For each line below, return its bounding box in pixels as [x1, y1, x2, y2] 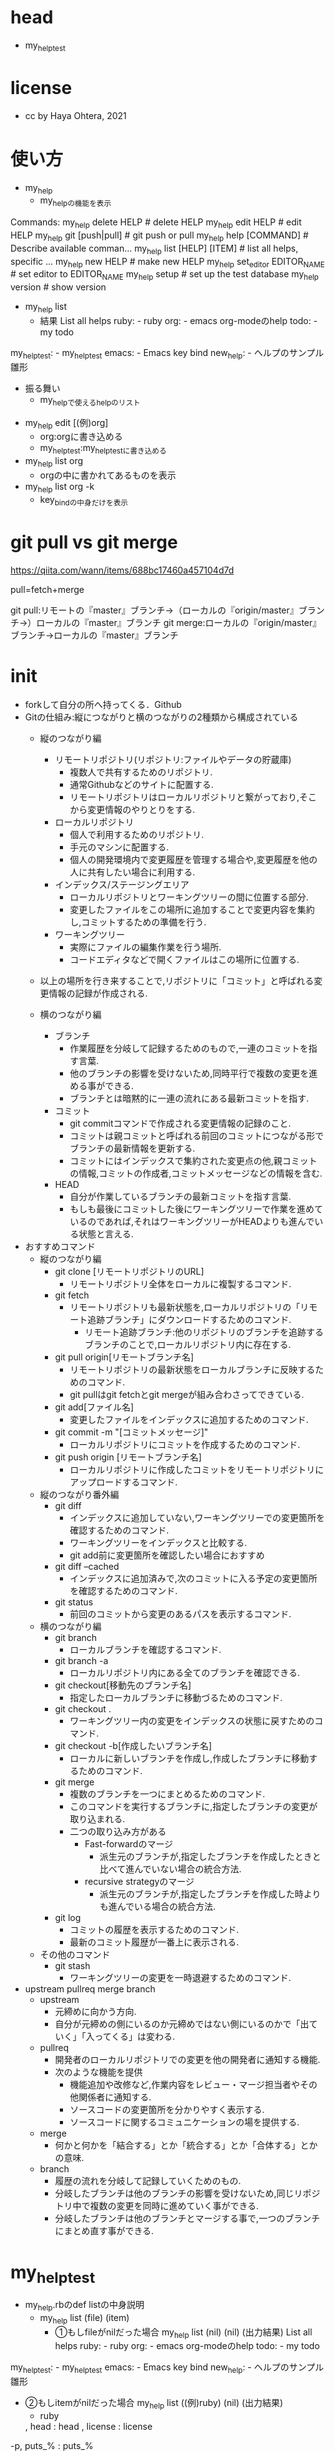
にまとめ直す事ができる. [54, 2225, 155, 2237]
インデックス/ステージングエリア [54, 879, 190, 891]
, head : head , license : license [24, 2420, 153, 2432]
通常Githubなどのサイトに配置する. [69, 779, 214, 791]
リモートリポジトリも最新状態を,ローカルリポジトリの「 [69, 1301, 301, 1313]
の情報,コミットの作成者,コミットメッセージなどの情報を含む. [69, 1167, 323, 1180]
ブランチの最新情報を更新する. [69, 1142, 196, 1155]
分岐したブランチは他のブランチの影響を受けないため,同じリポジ [54, 2187, 321, 2200]
